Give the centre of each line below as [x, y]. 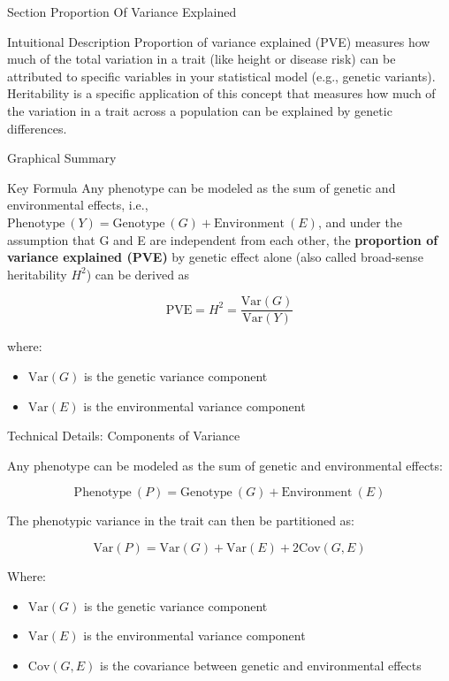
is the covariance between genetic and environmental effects [261, 665]
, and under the [360, 222]
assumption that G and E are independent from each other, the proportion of [223, 239]
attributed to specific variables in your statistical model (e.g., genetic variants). [221, 76]
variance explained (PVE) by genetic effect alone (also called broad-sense [215, 257]
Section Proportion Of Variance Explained [122, 11]
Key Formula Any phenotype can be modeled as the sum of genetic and [202, 187]
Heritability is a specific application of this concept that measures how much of [221, 93]
